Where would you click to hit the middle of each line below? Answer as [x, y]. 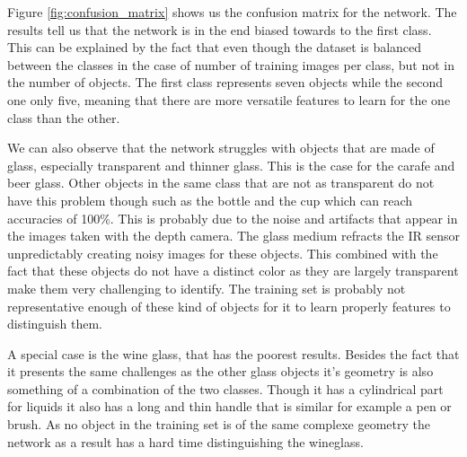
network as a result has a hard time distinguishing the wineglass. [185, 441]
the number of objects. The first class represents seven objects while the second [225, 82]
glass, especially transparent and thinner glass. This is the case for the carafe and [231, 165]
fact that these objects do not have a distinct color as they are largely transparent [233, 271]
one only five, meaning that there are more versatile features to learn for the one [229, 99]
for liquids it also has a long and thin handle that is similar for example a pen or [229, 406]
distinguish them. [55, 324]
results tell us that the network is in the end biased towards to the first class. [220, 29]
